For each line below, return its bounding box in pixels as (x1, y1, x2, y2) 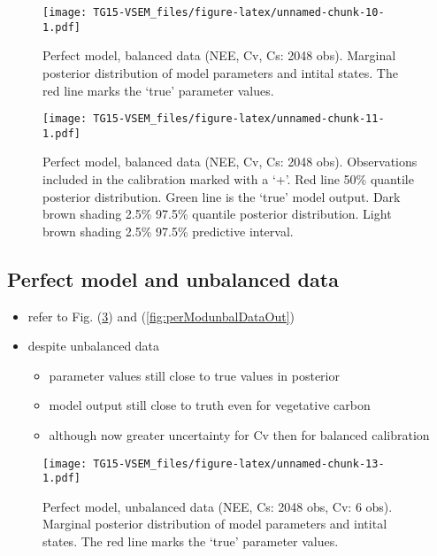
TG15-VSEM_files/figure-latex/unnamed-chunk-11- (93, 112, 385, 126)
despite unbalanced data (27, 336, 160, 355)
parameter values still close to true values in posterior (49, 366, 340, 384)
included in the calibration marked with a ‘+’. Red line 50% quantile (42, 170, 414, 188)
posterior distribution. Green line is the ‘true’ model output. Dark (42, 187, 401, 205)
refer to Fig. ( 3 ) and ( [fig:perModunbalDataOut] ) (27, 306, 295, 325)
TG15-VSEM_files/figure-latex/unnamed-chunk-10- (93, 6, 385, 19)
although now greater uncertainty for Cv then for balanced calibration (49, 425, 430, 444)
